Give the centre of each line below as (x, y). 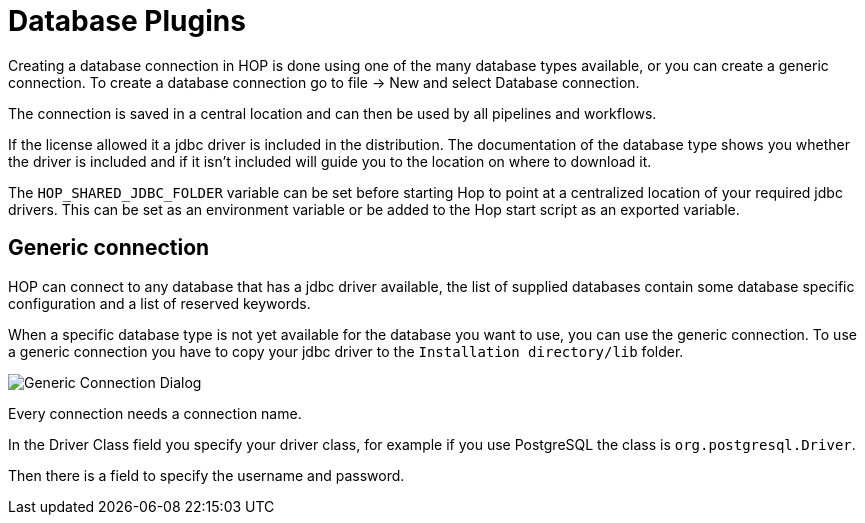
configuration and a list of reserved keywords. (159, 303)
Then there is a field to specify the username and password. (206, 475)
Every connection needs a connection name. (155, 413)
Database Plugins (127, 21)
